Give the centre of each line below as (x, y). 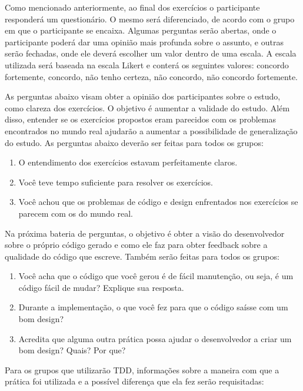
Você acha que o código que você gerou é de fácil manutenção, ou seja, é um (156, 276)
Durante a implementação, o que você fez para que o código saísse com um (153, 307)
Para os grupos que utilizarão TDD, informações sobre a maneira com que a (142, 370)
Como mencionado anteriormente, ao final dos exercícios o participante (132, 7)
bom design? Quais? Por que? (72, 350)
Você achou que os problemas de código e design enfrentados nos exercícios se (158, 202)
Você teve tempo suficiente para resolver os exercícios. (116, 182)
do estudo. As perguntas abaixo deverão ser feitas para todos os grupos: (134, 142)
